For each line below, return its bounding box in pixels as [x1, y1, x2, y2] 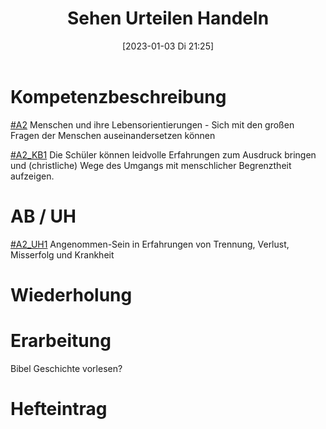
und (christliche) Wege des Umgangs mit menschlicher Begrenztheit [10, 159, 292, 171]
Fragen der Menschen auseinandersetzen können [10, 129, 216, 141]
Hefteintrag [10, 397, 108, 420]
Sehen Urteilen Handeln [66, 7, 270, 30]
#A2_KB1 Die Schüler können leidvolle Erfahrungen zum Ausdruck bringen [10, 148, 317, 161]
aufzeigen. [10, 170, 55, 182]
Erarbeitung [10, 330, 112, 352]
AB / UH [10, 205, 77, 227]
